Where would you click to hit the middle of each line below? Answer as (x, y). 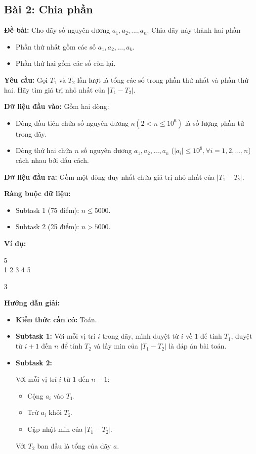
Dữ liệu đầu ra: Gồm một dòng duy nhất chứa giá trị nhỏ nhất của (109, 177)
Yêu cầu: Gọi (26, 79)
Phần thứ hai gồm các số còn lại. (65, 63)
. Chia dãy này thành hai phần (194, 30)
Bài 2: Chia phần (48, 9)
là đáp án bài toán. (198, 346)
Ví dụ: (15, 243)
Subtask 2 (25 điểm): (47, 227)
